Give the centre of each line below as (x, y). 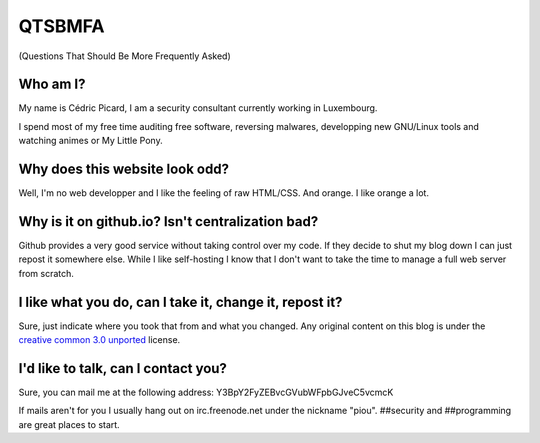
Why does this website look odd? (124, 169)
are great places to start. (69, 424)
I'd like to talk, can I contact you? (122, 368)
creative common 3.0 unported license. (99, 340)
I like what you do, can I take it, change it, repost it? (180, 301)
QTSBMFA (61, 26)
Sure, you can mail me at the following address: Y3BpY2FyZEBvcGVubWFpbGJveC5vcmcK (206, 392)
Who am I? (52, 84)
